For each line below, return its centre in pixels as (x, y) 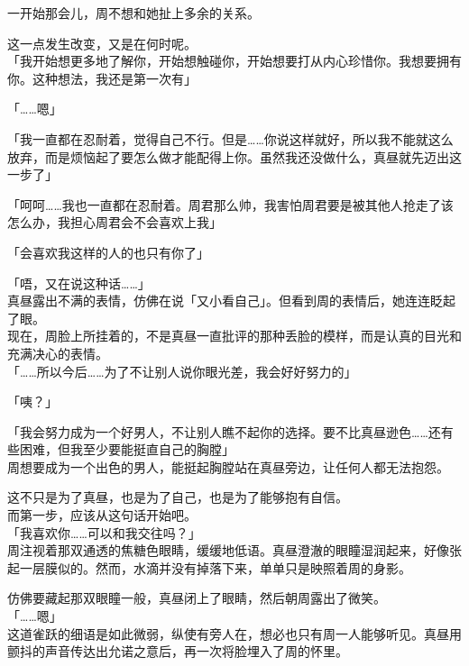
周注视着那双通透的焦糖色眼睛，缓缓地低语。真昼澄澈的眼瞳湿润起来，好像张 (234, 550)
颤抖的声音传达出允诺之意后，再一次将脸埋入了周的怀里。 (178, 651)
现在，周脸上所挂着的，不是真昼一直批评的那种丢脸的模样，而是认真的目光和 (234, 336)
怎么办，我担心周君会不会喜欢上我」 (115, 222)
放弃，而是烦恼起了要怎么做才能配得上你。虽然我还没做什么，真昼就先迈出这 (234, 156)
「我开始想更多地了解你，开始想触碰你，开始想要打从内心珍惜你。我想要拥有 (234, 61)
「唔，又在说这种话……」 (79, 283)
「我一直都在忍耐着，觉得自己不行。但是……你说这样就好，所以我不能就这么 (230, 138)
